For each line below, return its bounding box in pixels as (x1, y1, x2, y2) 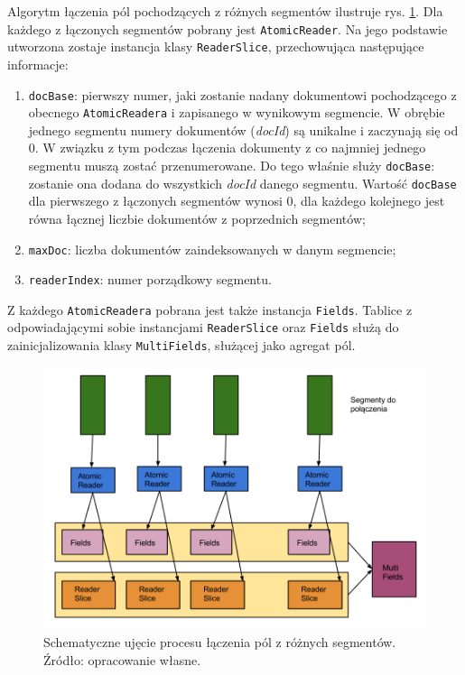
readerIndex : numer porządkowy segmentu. (28, 270, 272, 289)
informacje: (7, 54, 69, 73)
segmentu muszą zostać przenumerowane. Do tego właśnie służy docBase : (28, 156, 435, 174)
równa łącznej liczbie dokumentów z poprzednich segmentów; (28, 208, 366, 227)
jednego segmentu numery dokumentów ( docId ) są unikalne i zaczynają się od (28, 120, 459, 139)
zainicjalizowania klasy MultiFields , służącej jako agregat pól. (7, 336, 356, 355)
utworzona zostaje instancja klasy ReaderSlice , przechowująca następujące (7, 37, 424, 56)
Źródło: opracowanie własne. (43, 650, 201, 669)
